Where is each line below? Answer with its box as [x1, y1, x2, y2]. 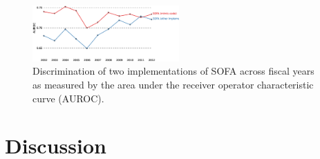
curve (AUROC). [32, 91, 104, 105]
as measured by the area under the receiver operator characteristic [32, 77, 314, 91]
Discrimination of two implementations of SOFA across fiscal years [32, 64, 314, 78]
